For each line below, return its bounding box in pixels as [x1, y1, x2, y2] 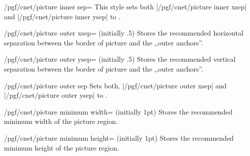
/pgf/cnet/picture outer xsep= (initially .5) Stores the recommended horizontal [4, 28, 244, 38]
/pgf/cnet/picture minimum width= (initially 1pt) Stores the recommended [4, 106, 233, 117]
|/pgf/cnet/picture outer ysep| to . [4, 90, 108, 100]
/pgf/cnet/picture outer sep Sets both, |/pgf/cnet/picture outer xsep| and [4, 80, 227, 90]
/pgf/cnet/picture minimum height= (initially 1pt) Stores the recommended [4, 132, 234, 143]
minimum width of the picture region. [4, 116, 118, 126]
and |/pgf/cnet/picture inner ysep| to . [4, 11, 121, 21]
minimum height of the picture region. [4, 142, 119, 153]
